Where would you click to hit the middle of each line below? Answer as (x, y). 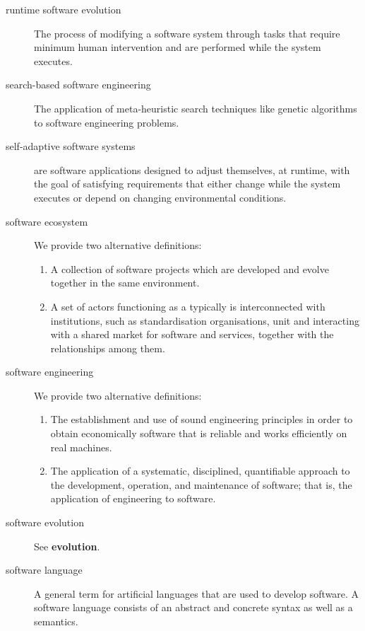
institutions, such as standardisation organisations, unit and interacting (205, 320)
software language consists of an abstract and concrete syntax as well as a (193, 607)
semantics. (56, 621)
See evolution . (67, 546)
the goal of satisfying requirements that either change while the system (187, 184)
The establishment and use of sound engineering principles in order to (202, 419)
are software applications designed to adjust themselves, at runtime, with (192, 169)
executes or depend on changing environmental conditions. (160, 197)
